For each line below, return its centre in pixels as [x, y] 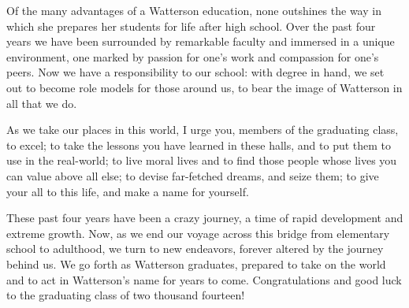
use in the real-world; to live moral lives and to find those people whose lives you [202, 160]
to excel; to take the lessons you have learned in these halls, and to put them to [199, 145]
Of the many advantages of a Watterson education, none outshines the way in [194, 10]
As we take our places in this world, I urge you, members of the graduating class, [203, 130]
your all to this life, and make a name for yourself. [128, 191]
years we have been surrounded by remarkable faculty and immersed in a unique [201, 41]
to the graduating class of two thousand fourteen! [126, 295]
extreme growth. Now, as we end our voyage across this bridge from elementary [198, 233]
